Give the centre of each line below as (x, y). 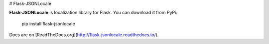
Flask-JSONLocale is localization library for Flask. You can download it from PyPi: (93, 13)
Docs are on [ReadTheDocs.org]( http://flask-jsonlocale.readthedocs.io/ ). (84, 35)
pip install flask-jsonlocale (48, 23)
